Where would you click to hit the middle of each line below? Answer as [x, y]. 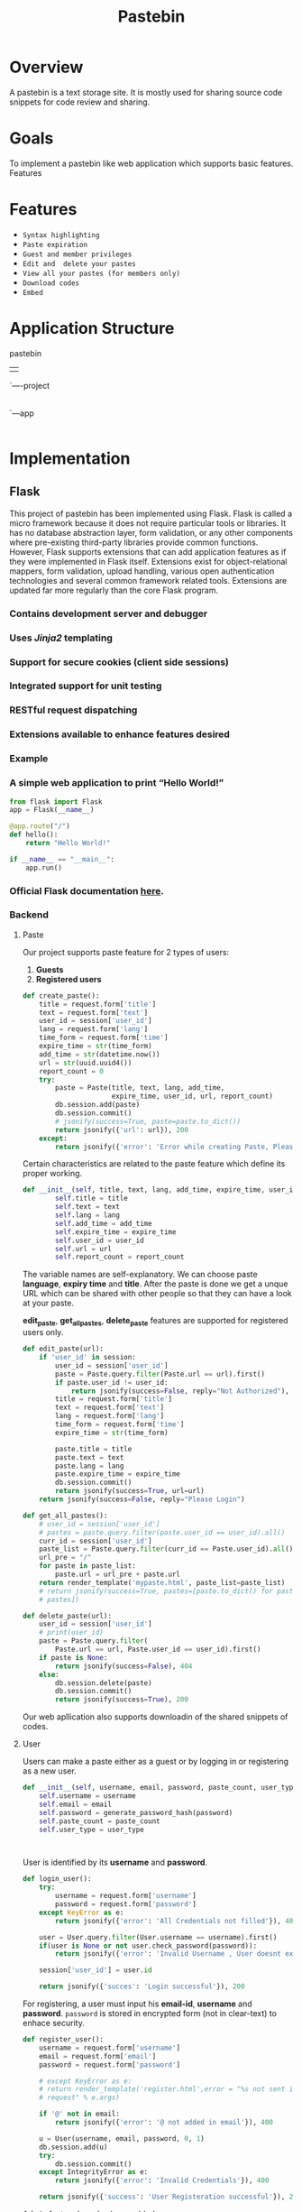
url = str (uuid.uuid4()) [86, 1063]
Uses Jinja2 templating [61, 638]
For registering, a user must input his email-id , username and [137, 2004]
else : [50, 1674]
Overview [46, 67]
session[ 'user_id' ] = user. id [96, 1970]
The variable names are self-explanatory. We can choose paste [140, 1275]
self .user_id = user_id [100, 1240]
